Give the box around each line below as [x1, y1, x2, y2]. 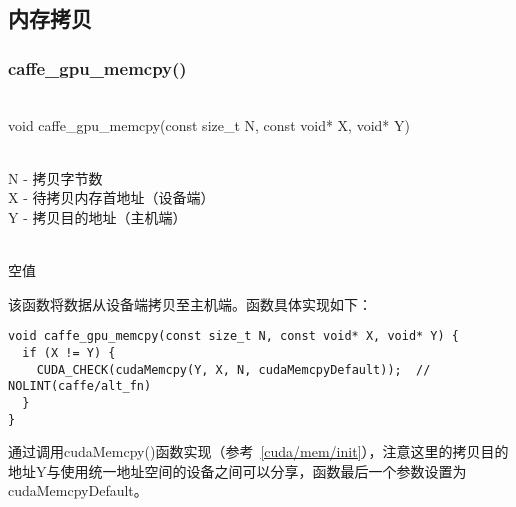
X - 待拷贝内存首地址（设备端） [8, 187, 215, 208]
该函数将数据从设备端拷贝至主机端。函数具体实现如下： [8, 293, 372, 314]
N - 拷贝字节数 [8, 167, 103, 188]
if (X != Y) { [22, 346, 116, 360]
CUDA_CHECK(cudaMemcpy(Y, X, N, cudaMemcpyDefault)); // [36, 362, 431, 377]
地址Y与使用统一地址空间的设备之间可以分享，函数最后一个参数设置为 [8, 460, 467, 481]
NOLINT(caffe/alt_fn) [8, 379, 152, 394]
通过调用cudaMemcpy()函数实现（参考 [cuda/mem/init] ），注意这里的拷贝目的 [8, 441, 509, 462]
